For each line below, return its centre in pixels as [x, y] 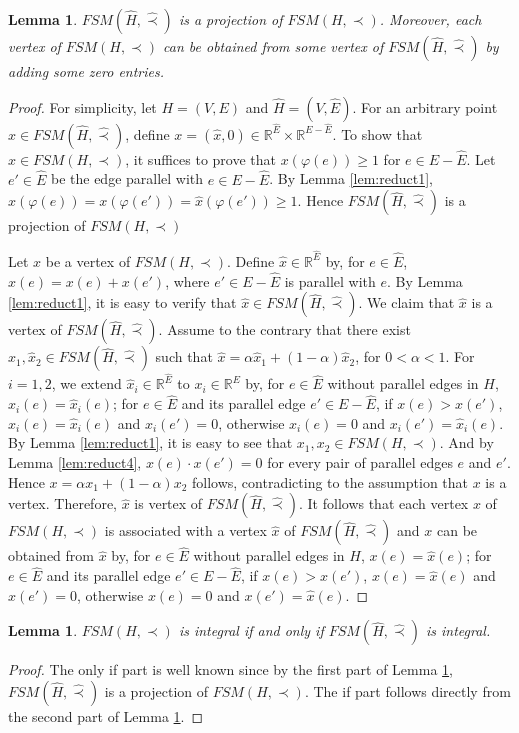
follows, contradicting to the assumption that [330, 481]
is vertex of [168, 503]
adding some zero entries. [86, 71]
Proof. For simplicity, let [82, 106]
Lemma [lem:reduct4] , [75, 462]
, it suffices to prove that [200, 158]
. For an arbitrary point [425, 106]
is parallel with [330, 280]
